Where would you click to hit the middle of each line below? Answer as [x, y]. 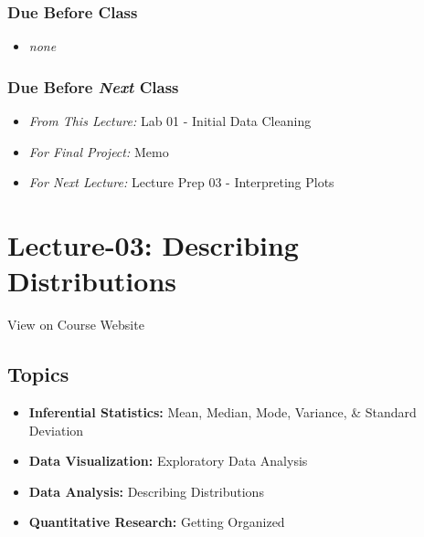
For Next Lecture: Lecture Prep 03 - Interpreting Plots [181, 182]
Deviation [56, 430]
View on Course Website [76, 325]
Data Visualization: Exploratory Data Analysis [168, 461]
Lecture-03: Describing [153, 245]
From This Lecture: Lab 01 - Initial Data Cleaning [170, 121]
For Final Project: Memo [99, 151]
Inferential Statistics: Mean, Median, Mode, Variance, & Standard [223, 411]
